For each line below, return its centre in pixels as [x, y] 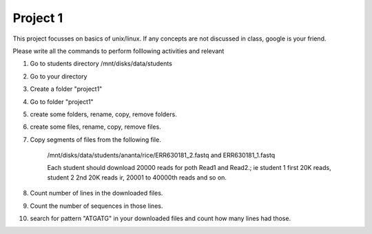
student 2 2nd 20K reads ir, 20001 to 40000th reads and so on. [137, 177]
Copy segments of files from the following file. [95, 139]
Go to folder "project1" [62, 102]
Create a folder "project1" [66, 89]
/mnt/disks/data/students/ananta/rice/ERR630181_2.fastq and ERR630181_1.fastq [161, 156]
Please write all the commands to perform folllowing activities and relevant [118, 51]
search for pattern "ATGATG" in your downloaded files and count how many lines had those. [161, 219]
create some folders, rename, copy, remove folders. [103, 114]
